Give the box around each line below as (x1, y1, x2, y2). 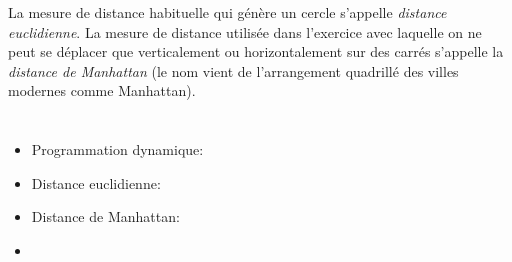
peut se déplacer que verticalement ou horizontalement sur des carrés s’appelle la (8, 41, 504, 62)
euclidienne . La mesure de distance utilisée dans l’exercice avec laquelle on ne (8, 21, 482, 42)
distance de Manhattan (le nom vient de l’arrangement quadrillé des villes (8, 60, 459, 81)
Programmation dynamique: (31, 139, 204, 160)
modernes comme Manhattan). (8, 80, 196, 101)
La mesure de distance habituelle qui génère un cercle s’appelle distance (8, 2, 447, 22)
